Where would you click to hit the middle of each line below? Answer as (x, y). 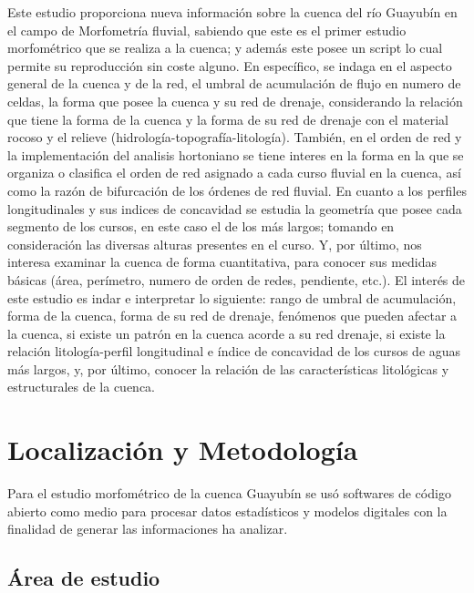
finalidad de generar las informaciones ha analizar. (148, 529)
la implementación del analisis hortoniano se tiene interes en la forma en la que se (236, 154)
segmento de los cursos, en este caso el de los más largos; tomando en (201, 226)
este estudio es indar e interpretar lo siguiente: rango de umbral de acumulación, (232, 297)
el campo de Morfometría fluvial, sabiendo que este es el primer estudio (207, 30)
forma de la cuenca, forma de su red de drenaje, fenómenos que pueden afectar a (232, 316)
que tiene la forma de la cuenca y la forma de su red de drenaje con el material (228, 119)
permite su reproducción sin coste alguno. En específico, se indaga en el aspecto (230, 65)
